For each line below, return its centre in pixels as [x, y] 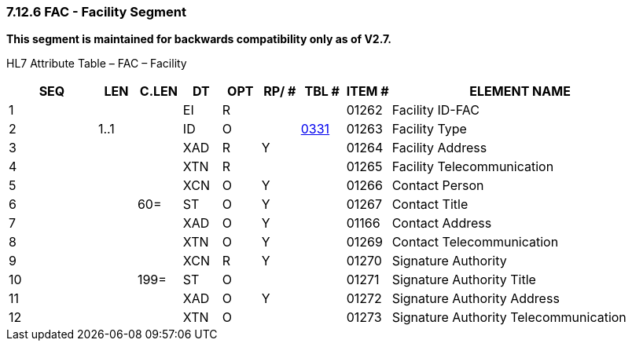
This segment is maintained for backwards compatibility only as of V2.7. [199, 39]
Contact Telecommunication [475, 242]
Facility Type [429, 129]
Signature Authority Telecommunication [509, 318]
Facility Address [439, 148]
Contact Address [442, 223]
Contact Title [430, 205]
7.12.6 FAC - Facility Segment [96, 12]
